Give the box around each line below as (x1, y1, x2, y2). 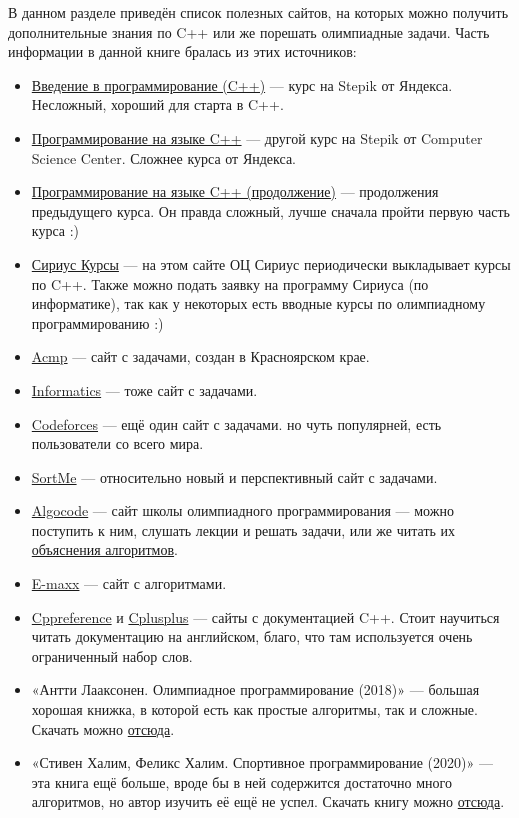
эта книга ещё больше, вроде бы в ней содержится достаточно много (31, 771, 452, 792)
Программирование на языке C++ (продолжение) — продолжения (31, 181, 439, 202)
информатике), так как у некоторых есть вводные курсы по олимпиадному (31, 293, 486, 314)
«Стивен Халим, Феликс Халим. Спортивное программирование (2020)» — (31, 752, 493, 773)
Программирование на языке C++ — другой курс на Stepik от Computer (31, 127, 483, 148)
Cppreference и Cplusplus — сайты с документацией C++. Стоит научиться (31, 606, 500, 627)
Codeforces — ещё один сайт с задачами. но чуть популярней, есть (31, 413, 442, 434)
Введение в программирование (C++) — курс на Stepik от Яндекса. (31, 74, 453, 95)
